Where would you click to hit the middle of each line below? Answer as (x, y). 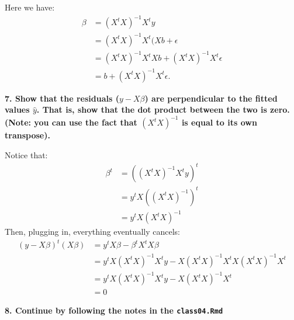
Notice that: (26, 155)
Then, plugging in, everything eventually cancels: (92, 232)
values (17, 109)
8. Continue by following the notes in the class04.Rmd (114, 310)
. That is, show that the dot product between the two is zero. (163, 109)
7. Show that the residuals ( (62, 98)
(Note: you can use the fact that (71, 122)
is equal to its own (219, 122)
